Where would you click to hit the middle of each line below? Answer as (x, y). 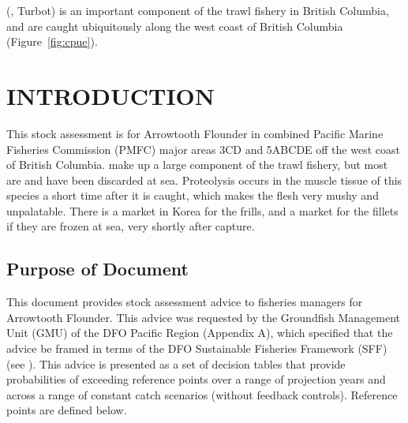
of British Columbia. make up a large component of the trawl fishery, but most (197, 165)
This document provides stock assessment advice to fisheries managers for (185, 302)
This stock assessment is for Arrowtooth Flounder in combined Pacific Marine (195, 133)
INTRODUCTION (111, 95)
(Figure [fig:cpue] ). (52, 41)
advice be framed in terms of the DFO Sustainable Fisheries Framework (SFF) (197, 348)
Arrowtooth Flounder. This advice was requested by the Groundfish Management (203, 317)
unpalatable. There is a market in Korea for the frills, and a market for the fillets (202, 210)
